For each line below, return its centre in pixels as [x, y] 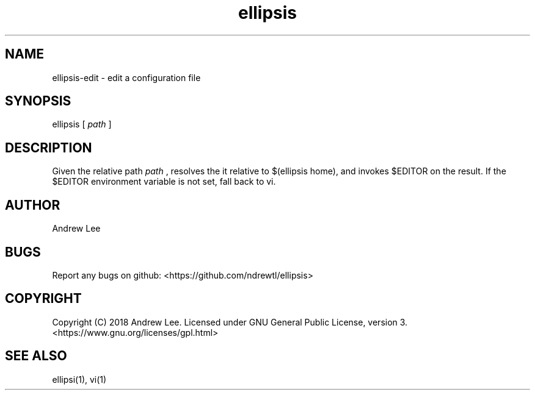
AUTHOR [33, 205]
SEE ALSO [36, 356]
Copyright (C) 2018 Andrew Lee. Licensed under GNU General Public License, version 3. [230, 322]
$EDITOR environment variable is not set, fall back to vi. [164, 182]
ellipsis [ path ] [82, 124]
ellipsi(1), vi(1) [79, 379]
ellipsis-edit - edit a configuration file [126, 77]
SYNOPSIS [38, 101]
